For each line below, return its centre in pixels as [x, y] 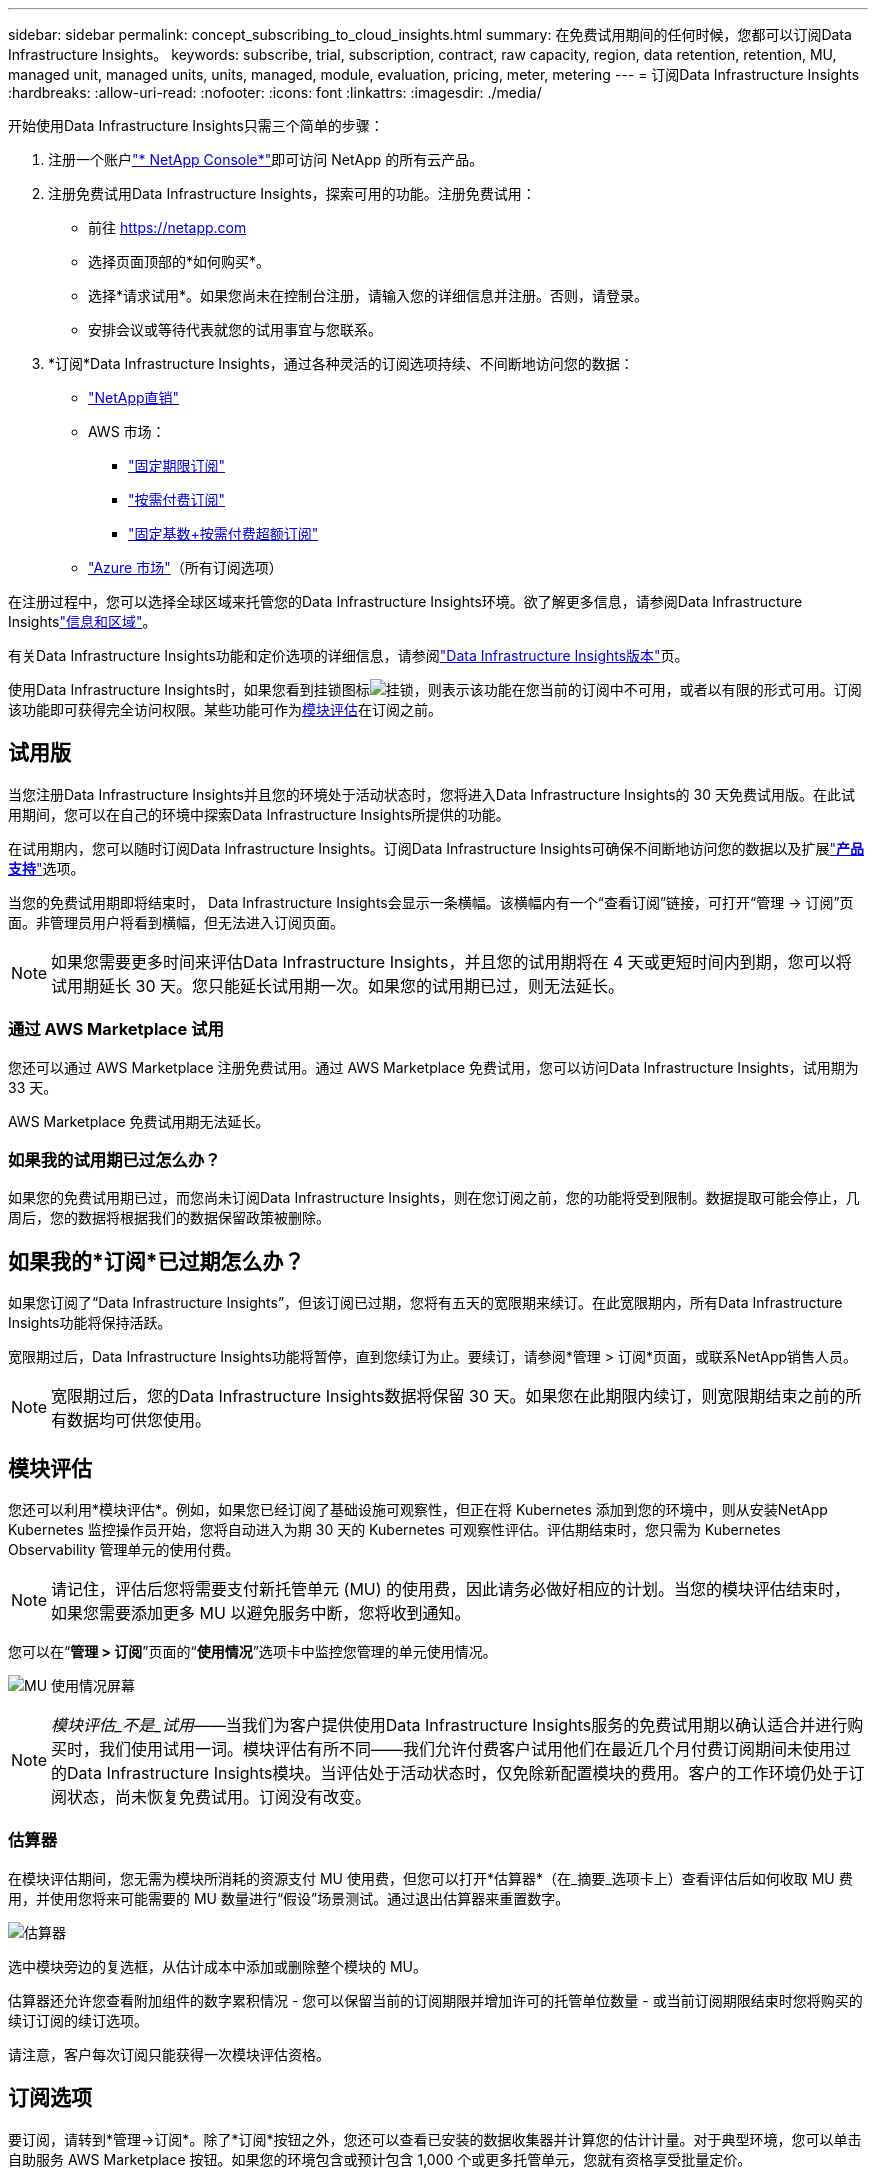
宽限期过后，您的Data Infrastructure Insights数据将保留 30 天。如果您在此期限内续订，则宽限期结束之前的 [448, 1396]
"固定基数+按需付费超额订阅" [223, 533]
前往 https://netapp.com [167, 227]
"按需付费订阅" [177, 499]
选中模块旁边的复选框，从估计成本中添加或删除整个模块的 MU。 [218, 1966]
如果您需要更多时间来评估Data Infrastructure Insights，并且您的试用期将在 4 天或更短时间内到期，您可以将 [451, 961]
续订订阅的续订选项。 [78, 2020]
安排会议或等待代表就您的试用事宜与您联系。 [235, 329]
